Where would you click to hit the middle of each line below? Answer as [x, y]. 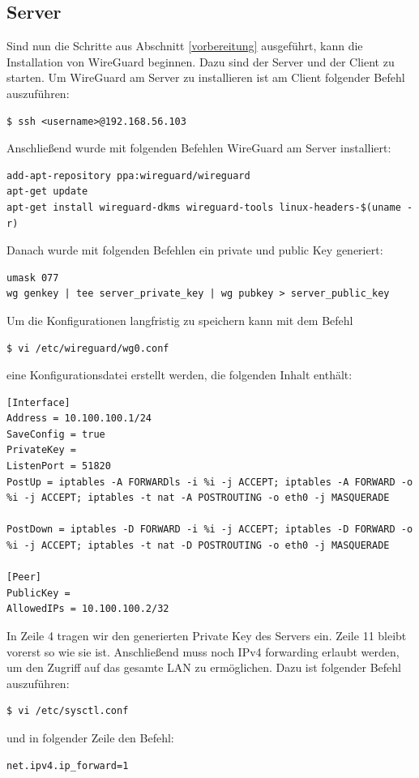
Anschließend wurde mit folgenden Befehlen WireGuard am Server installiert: [199, 148]
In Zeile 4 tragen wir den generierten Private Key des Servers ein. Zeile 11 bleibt [207, 636]
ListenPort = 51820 [59, 466]
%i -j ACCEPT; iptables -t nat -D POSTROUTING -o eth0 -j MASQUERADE [198, 546]
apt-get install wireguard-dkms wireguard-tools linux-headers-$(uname [204, 207]
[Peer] [24, 577]
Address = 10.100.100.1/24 [79, 419]
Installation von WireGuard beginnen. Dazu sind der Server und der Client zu [201, 61]
